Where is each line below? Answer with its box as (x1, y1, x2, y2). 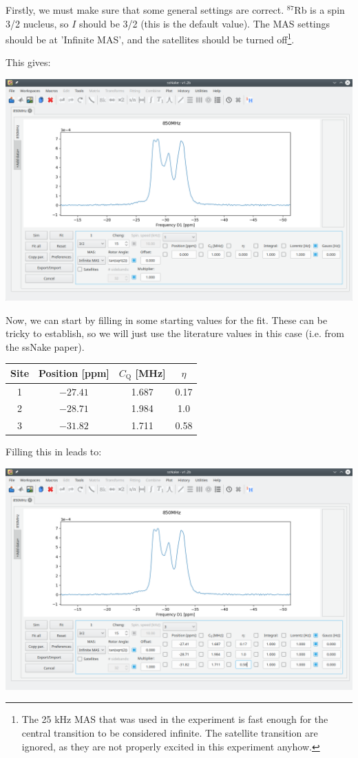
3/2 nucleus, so (6, 16, 69, 30)
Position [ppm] (39, 366, 109, 380)
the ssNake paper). (6, 339, 85, 354)
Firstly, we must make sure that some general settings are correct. (6, 3, 284, 17)
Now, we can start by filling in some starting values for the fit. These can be (6, 312, 328, 327)
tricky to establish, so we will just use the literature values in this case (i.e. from (6, 326, 344, 340)
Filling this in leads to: (6, 444, 102, 459)
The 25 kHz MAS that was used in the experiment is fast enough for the (21, 712, 328, 726)
